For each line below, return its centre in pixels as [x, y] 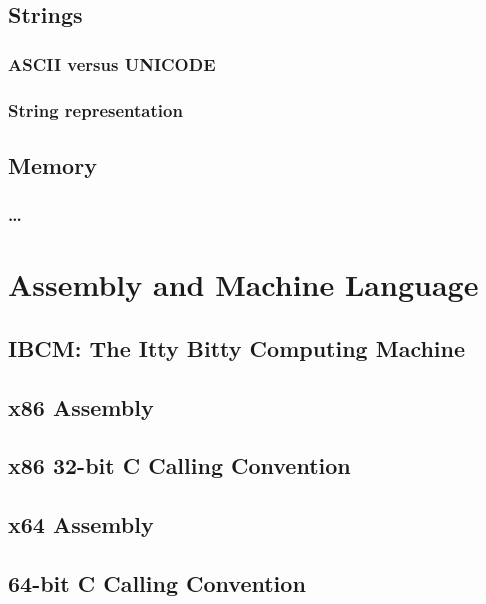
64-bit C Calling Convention [157, 582]
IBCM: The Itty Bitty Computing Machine [237, 347]
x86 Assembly [81, 406]
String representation [95, 109]
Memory [52, 164]
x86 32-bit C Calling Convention [179, 465]
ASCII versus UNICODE [112, 63]
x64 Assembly [81, 524]
